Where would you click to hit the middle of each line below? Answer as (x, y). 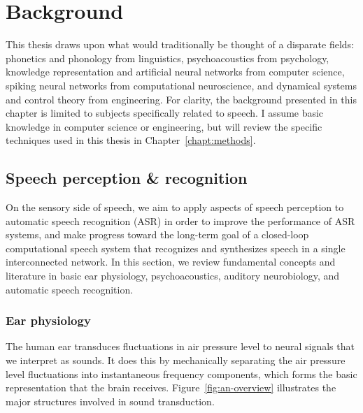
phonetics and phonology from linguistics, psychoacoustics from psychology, (168, 58)
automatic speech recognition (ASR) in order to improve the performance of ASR (180, 220)
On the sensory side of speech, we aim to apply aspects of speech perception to (175, 207)
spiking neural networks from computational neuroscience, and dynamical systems (181, 85)
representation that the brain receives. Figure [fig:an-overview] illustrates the (171, 387)
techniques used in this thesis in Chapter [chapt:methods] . (131, 140)
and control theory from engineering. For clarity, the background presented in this (181, 99)
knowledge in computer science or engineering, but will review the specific (164, 126)
